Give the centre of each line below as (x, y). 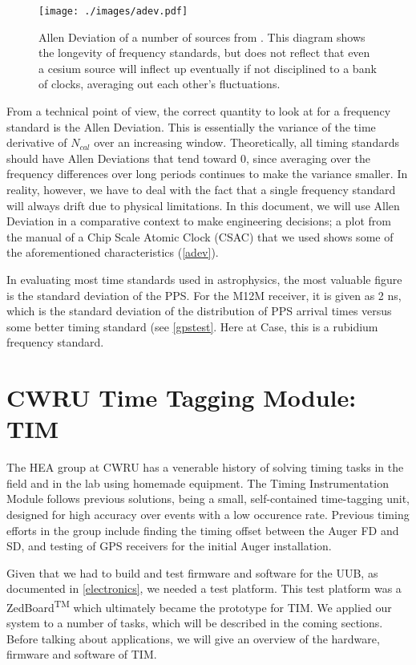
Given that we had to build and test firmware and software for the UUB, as (192, 572)
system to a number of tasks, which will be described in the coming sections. (195, 623)
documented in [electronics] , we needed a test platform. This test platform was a (204, 588)
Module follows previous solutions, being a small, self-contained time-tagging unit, (208, 499)
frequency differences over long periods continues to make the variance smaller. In (207, 174)
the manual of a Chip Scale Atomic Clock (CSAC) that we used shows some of (200, 236)
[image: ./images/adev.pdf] (113, 11)
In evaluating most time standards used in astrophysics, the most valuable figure (204, 279)
